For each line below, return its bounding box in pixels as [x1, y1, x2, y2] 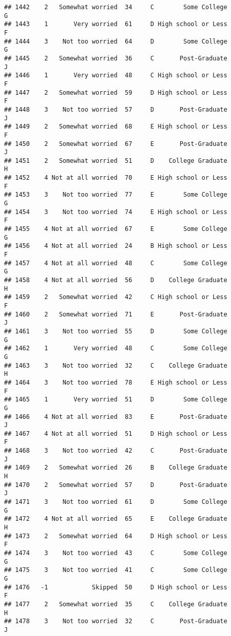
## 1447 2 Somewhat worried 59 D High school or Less [4, 89, 227, 96]
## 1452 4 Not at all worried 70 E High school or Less [4, 174, 227, 182]
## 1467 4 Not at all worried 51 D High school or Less [4, 430, 227, 437]
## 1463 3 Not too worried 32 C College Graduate [4, 362, 227, 369]
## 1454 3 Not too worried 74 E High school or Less [4, 208, 227, 216]
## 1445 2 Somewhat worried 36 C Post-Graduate [4, 54, 227, 62]
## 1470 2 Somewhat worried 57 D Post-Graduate [4, 481, 227, 489]
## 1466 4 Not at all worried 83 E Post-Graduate [4, 413, 227, 420]
